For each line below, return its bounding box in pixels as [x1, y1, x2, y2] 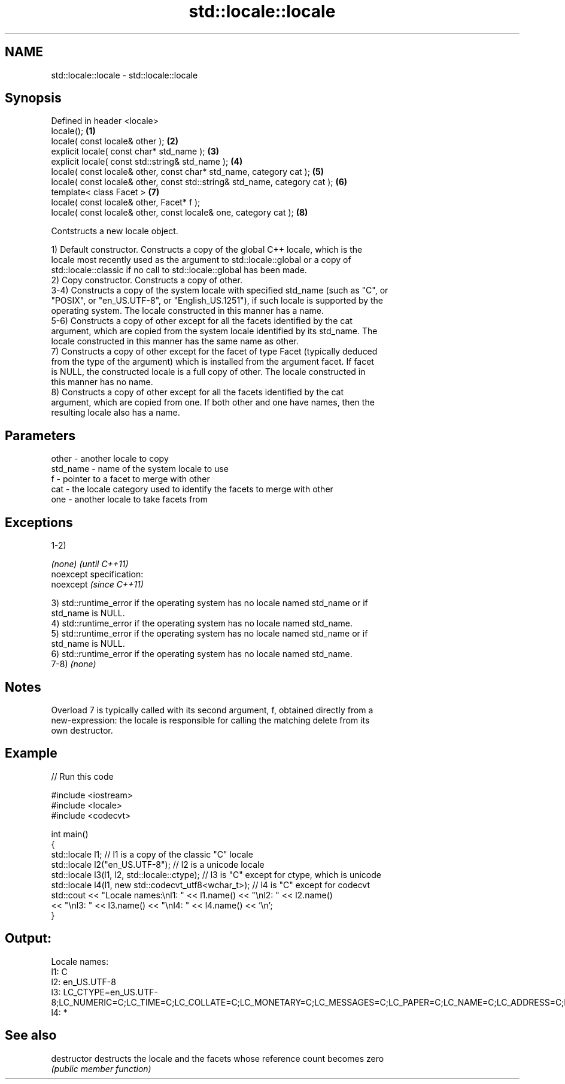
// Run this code [51, 771, 114, 782]
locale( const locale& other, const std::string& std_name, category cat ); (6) [51, 177, 348, 187]
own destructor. [51, 725, 113, 735]
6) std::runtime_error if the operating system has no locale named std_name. [51, 649, 353, 659]
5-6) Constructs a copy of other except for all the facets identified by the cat [51, 316, 353, 326]
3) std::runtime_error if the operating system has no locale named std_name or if [51, 598, 368, 608]
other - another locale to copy [51, 453, 169, 464]
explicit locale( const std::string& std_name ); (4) [51, 156, 243, 167]
